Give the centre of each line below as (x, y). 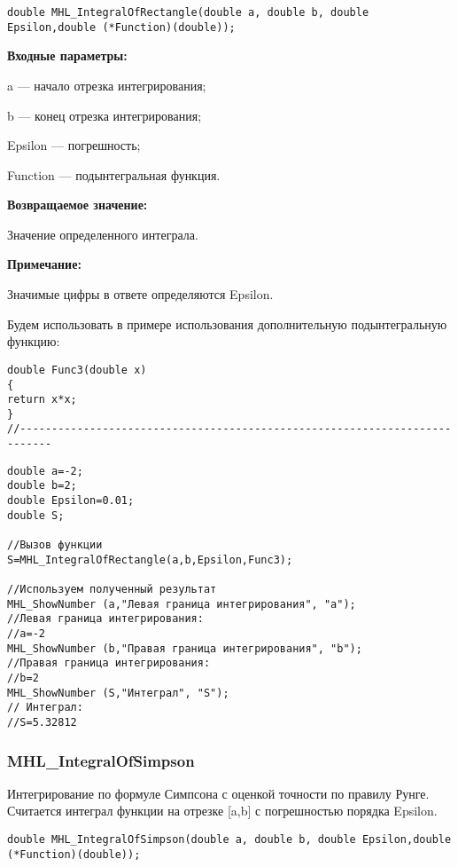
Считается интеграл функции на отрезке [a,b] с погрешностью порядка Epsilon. (222, 811)
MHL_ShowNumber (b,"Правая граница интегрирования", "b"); (185, 648)
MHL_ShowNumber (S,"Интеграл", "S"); (118, 693)
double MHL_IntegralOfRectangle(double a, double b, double (188, 12)
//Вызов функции (55, 545)
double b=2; (42, 486)
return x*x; (42, 400)
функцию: (34, 341)
